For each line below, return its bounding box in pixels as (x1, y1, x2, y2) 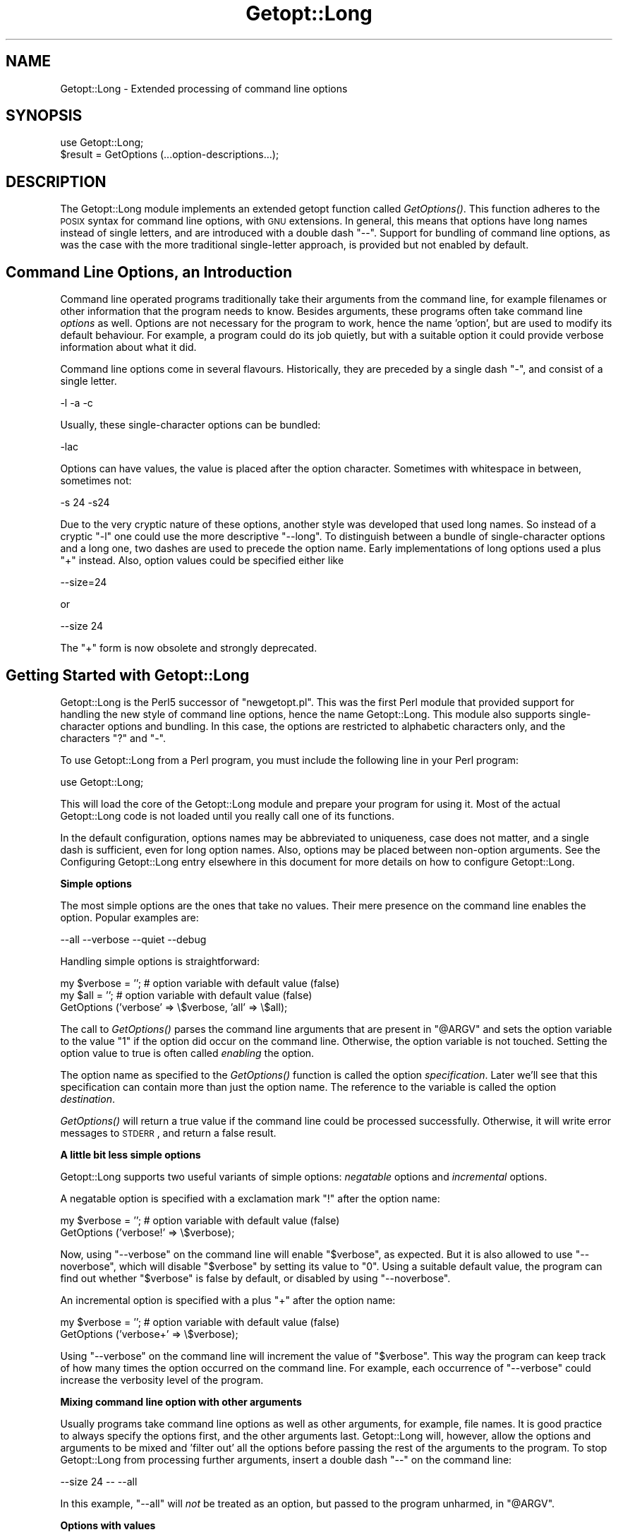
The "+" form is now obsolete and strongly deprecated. (60, 642, 317, 654)
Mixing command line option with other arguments (60, 1395, 302, 1408)
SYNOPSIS (6, 107, 83, 125)
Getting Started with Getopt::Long (6, 666, 250, 684)
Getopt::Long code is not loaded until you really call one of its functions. (60, 809, 395, 822)
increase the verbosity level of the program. (60, 1373, 264, 1386)
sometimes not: (60, 474, 132, 487)
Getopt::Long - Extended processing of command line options (60, 82, 348, 95)
